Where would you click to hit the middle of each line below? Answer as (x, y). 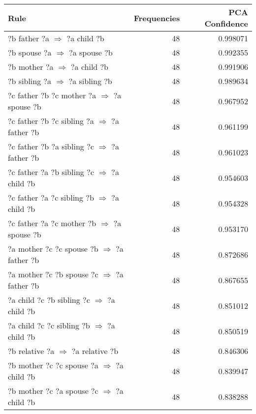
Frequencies (157, 18)
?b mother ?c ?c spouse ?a (53, 365)
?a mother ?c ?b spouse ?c (53, 274)
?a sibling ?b (90, 81)
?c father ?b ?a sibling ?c (51, 146)
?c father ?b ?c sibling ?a (51, 121)
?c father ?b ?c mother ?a (52, 95)
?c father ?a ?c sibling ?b (51, 197)
